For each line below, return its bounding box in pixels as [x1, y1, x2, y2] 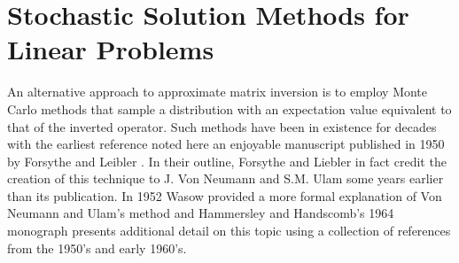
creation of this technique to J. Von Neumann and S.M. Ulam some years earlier [7, 169, 444, 188]
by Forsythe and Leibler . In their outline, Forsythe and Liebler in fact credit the [7, 151, 447, 170]
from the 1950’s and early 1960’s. [7, 238, 187, 257]
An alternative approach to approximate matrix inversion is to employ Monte [7, 82, 428, 101]
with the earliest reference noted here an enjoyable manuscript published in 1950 [7, 135, 445, 153]
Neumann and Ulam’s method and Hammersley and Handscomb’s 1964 [7, 204, 394, 222]
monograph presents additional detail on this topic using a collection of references [7, 221, 451, 240]
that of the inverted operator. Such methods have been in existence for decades [7, 117, 437, 135]
